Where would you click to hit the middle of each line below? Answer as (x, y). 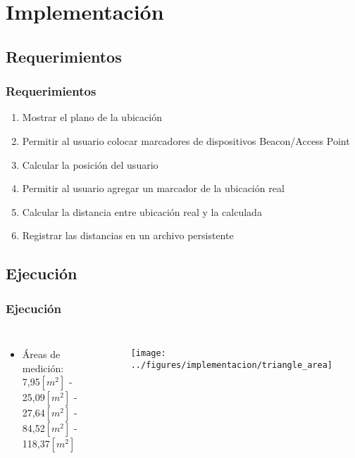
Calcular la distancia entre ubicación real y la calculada (142, 211)
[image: (148, 353)
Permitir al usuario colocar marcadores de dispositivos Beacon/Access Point (186, 140)
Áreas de (41, 354)
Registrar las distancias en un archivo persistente (128, 235)
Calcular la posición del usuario (90, 164)
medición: (43, 368)
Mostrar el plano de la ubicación (92, 117)
